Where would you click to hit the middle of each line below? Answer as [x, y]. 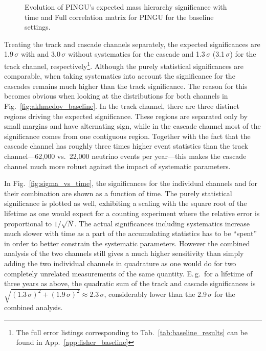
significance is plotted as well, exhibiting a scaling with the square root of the [126, 203]
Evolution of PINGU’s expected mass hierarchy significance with [126, 7]
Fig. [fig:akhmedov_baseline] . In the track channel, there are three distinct [122, 106]
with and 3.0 [40, 54]
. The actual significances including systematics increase [162, 223]
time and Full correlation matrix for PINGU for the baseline [119, 17]
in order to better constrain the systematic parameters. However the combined [127, 243]
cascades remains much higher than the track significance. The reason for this [126, 86]
